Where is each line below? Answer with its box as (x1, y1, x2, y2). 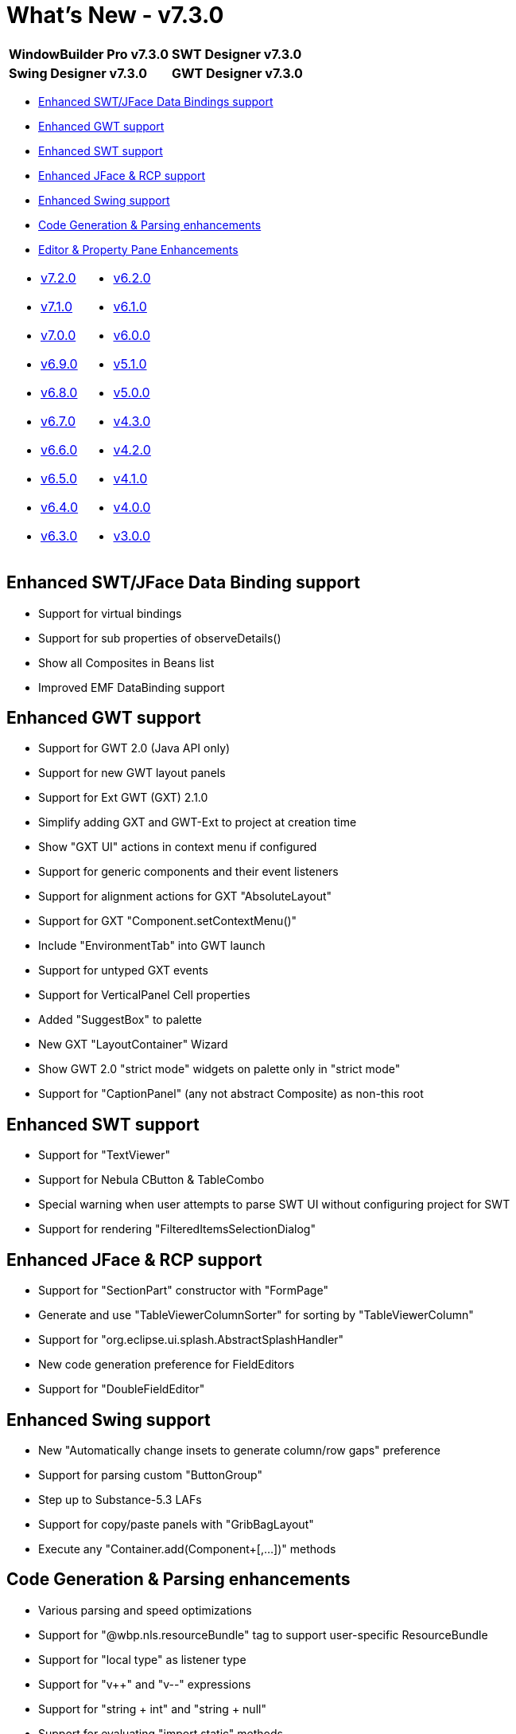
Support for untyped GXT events (38, 963, 208, 978)
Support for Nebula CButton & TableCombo (38, 1173, 265, 1187)
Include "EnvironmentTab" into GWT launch (38, 939, 266, 953)
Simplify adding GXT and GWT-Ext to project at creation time (38, 815, 357, 830)
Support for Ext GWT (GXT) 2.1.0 (38, 791, 208, 805)
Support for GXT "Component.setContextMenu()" (38, 914, 297, 928)
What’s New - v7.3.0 (6, 2, 224, 29)
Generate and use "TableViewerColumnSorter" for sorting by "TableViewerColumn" (38, 1308, 474, 1322)
